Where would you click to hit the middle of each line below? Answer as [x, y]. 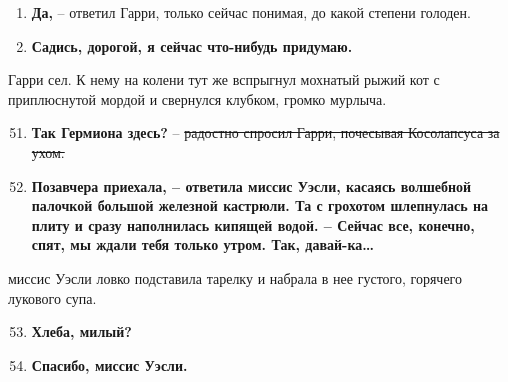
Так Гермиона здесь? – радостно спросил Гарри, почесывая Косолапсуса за [265, 132]
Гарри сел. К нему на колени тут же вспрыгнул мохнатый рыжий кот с [224, 79]
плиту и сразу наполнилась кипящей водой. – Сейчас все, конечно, [253, 224]
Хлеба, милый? [81, 331]
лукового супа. [52, 297]
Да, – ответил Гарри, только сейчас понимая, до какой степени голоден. [251, 12]
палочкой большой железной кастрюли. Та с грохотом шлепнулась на [260, 205]
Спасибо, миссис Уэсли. [109, 364]
